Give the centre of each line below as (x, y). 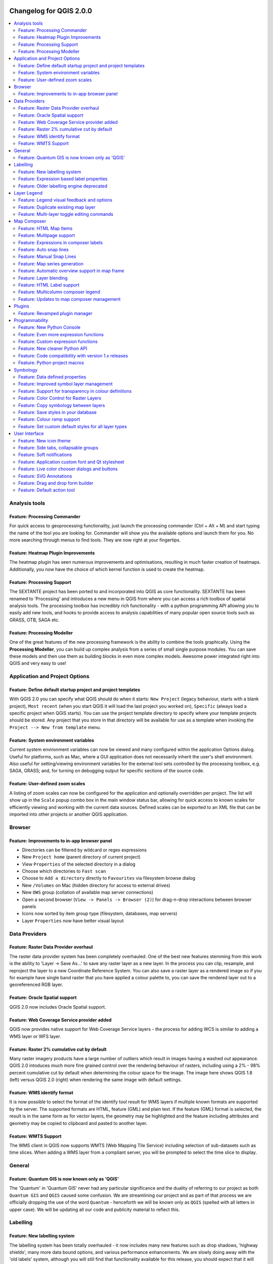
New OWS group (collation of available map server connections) (88, 892)
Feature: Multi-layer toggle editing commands (66, 214)
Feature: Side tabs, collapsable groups (58, 447)
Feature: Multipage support (47, 236)
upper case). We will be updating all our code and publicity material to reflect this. (95, 1209)
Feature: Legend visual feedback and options (65, 200)
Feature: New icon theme (44, 440)
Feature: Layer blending (43, 278)
